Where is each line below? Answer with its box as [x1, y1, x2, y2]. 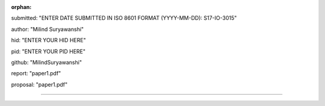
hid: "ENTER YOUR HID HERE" [11, 37, 87, 44]
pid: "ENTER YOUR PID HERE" [11, 48, 85, 55]
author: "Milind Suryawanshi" [11, 25, 84, 33]
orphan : [11, 4, 32, 10]
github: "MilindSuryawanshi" [11, 58, 82, 66]
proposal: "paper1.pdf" [11, 81, 68, 88]
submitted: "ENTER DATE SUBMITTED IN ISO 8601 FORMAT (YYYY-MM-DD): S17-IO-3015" [11, 14, 237, 22]
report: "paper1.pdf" [11, 70, 61, 77]
